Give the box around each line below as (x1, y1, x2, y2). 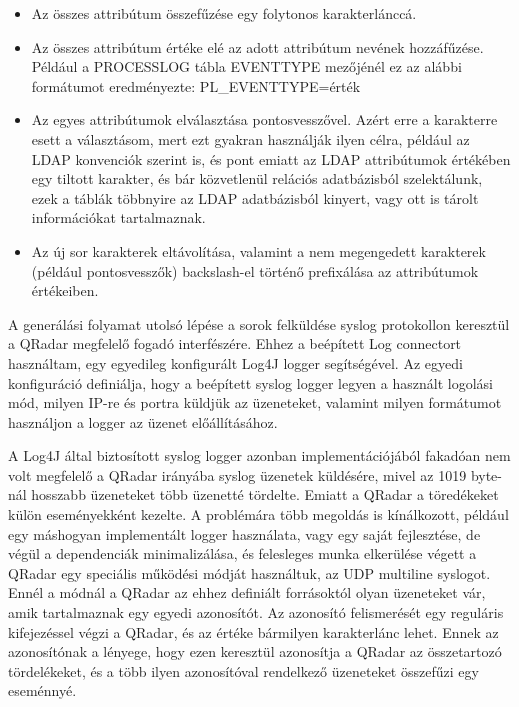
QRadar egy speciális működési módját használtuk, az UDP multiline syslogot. (8, 562, 491, 583)
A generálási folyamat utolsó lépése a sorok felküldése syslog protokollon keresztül (8, 313, 510, 334)
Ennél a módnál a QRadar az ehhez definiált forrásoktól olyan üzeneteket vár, (8, 582, 486, 603)
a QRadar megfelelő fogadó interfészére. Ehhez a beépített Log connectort (8, 333, 462, 354)
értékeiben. (31, 280, 99, 301)
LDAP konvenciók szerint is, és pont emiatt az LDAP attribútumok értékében (31, 148, 511, 169)
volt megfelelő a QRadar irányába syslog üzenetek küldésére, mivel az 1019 (8, 464, 467, 485)
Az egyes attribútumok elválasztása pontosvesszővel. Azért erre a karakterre (31, 109, 498, 130)
